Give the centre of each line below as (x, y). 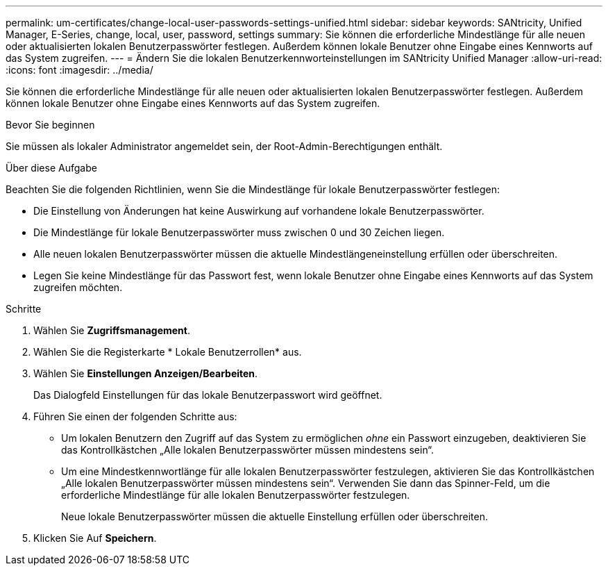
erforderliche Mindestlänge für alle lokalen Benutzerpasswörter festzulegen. (236, 495)
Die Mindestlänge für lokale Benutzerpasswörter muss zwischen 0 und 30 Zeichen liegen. (239, 232)
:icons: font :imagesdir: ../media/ (79, 70)
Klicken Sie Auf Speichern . (95, 538)
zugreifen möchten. (78, 287)
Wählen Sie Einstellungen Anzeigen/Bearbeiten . (146, 373)
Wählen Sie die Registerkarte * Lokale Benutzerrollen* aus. (168, 352)
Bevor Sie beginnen (50, 125)
